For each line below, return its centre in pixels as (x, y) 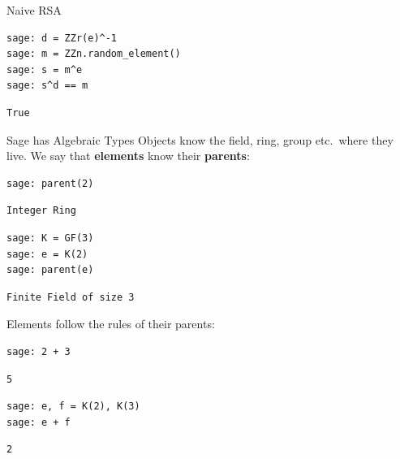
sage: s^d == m (47, 86)
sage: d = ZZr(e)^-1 (62, 38)
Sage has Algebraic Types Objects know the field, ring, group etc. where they (200, 139)
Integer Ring (41, 211)
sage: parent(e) (50, 270)
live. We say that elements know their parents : (128, 156)
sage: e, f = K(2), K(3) (73, 407)
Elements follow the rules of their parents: (111, 324)
